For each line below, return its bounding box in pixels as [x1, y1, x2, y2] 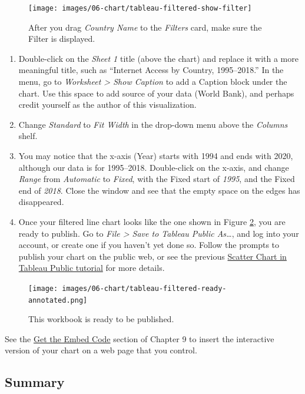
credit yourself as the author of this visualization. [18, 98, 197, 111]
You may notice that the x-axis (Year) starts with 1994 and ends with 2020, [18, 150, 293, 161]
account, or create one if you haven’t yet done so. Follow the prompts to [18, 239, 280, 251]
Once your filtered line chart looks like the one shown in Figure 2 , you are [18, 215, 286, 227]
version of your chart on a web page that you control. [5, 344, 197, 356]
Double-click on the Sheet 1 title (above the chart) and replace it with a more [18, 52, 299, 64]
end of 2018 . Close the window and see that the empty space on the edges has [18, 184, 300, 196]
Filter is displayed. [28, 32, 95, 45]
